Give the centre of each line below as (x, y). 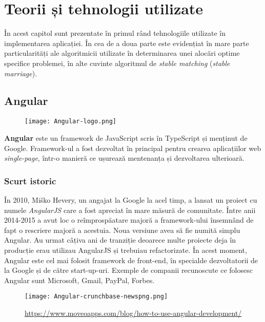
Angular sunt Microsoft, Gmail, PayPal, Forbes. (79, 280)
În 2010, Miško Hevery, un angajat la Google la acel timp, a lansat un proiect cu (131, 199)
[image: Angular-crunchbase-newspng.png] (96, 297)
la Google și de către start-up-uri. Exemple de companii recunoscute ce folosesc (128, 270)
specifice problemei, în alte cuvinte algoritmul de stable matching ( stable (117, 63)
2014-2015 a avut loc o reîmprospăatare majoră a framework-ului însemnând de (129, 220)
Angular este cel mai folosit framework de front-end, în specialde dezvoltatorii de (131, 260)
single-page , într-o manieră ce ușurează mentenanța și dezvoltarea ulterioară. (124, 158)
